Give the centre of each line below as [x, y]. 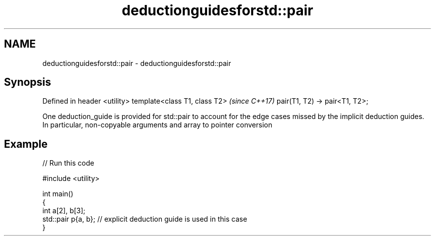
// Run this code [68, 163]
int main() [58, 194]
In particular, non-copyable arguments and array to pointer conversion [157, 125]
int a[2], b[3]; [64, 211]
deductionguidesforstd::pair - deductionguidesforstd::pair [137, 63]
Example [26, 144]
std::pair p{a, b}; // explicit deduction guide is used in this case [145, 219]
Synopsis [28, 82]
